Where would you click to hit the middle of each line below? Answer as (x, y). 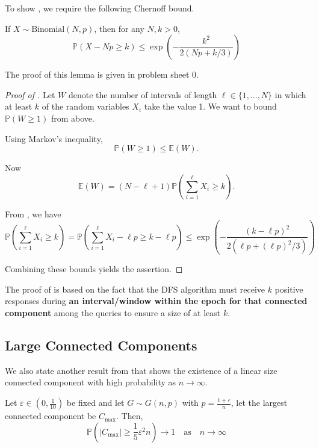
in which (290, 94)
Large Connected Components (101, 345)
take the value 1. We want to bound (210, 106)
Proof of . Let (30, 94)
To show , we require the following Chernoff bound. (100, 8)
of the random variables (85, 106)
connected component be (51, 416)
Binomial (48, 29)
